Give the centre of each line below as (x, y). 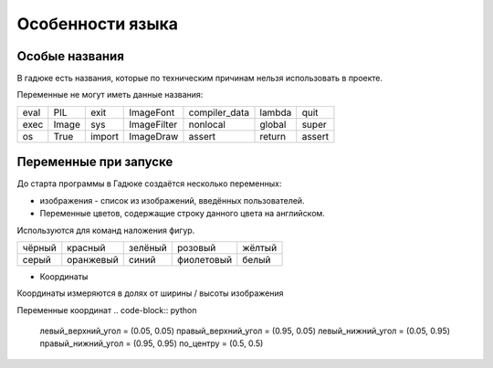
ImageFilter (153, 124)
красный (86, 247)
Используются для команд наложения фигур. (106, 230)
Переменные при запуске (95, 162)
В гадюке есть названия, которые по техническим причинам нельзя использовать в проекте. (200, 79)
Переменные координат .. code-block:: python (107, 310)
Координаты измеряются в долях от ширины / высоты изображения (150, 293)
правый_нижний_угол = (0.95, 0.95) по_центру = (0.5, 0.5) (152, 343)
